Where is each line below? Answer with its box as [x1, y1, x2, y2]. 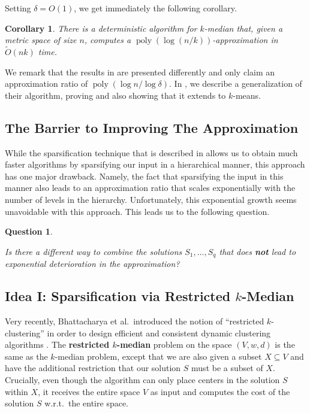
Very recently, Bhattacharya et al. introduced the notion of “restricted [5, 314, 264, 327]
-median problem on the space [116, 338, 232, 351]
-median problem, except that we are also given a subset [55, 350, 262, 362]
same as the [5, 350, 48, 362]
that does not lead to [219, 245, 296, 257]
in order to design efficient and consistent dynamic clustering [47, 326, 271, 339]
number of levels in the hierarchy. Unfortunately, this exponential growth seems [5, 193, 297, 205]
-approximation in [212, 34, 278, 46]
